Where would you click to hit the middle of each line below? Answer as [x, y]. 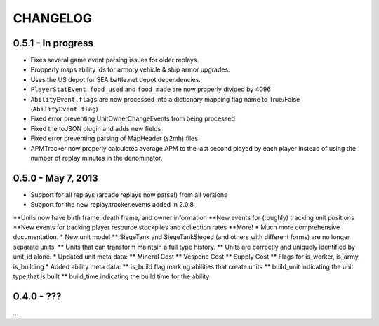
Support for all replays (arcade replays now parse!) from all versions [129, 195]
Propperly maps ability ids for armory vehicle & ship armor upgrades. [131, 69]
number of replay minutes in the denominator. [97, 158]
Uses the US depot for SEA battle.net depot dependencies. [116, 79]
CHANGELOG [53, 18]
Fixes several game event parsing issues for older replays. [115, 60]
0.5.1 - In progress [53, 43]
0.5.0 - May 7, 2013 [55, 178]
